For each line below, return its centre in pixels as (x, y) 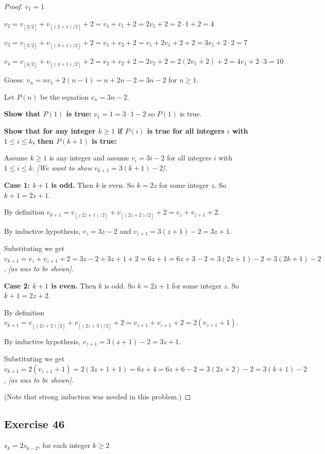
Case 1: (17, 185)
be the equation (64, 96)
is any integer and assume (89, 158)
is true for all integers (186, 130)
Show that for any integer (50, 130)
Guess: (14, 80)
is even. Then (74, 285)
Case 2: (17, 285)
